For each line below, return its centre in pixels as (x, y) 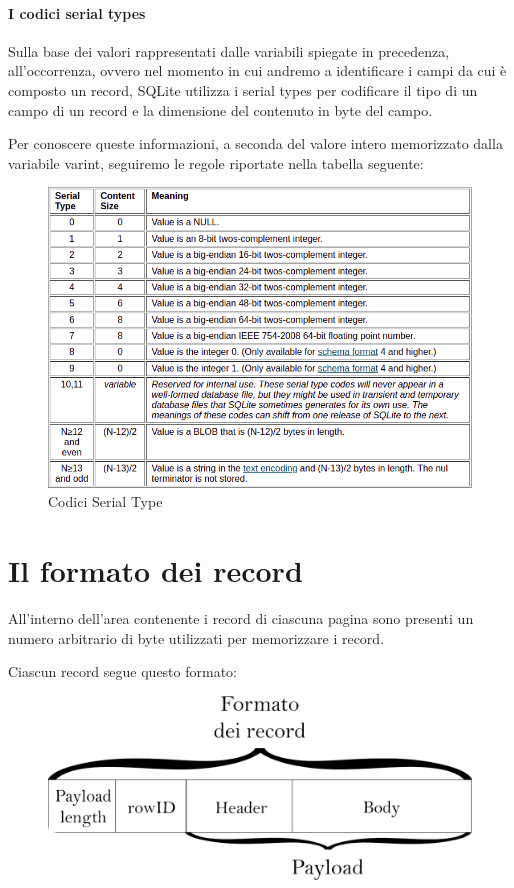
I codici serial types (77, 12)
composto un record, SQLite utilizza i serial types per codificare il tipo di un (243, 89)
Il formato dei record (155, 570)
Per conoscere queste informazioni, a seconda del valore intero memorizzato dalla (255, 143)
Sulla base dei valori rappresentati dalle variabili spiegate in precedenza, (229, 50)
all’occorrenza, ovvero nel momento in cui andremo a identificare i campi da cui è (257, 70)
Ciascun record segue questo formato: (122, 671)
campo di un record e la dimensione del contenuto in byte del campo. (220, 109)
